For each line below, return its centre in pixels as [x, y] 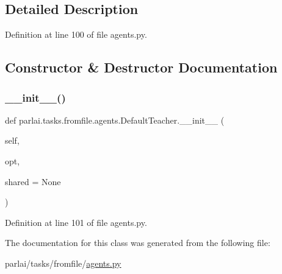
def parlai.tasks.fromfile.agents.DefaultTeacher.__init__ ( [115, 120]
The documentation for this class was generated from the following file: [138, 243]
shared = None [33, 181]
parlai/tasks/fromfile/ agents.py [63, 263]
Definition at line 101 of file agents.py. [76, 222]
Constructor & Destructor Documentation [141, 67]
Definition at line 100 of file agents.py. [76, 34]
